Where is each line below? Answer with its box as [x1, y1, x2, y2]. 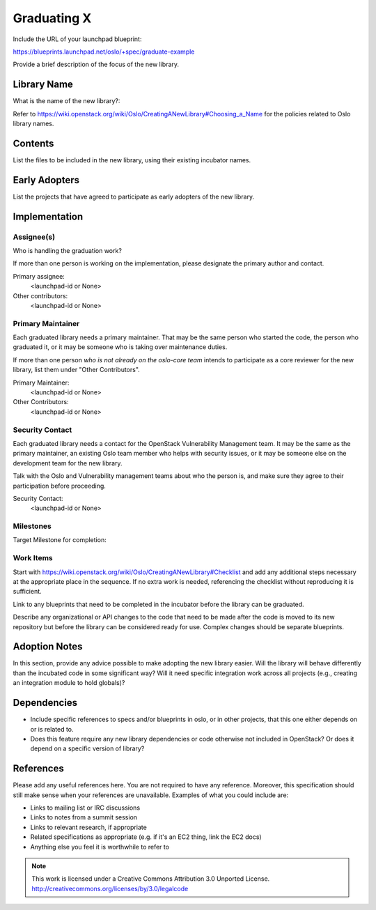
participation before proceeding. [13, 481, 106, 490]
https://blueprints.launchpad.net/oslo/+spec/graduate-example [13, 47, 195, 56]
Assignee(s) [13, 232, 56, 242]
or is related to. [30, 725, 74, 733]
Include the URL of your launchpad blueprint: [13, 35, 142, 43]
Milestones [13, 521, 52, 531]
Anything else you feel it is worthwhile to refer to [30, 842, 170, 851]
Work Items [13, 553, 53, 563]
